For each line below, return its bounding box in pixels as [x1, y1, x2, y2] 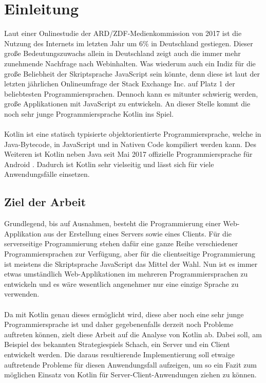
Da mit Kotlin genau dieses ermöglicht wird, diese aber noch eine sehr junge [4, 308, 244, 319]
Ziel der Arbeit [4, 194, 86, 210]
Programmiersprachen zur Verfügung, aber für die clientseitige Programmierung [4, 248, 256, 259]
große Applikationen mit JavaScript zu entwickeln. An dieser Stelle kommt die [4, 98, 251, 109]
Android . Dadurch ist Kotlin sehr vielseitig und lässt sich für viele [4, 158, 214, 169]
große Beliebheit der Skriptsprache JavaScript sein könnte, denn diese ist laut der [4, 68, 260, 79]
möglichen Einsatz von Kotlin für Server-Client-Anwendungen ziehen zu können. [4, 369, 257, 380]
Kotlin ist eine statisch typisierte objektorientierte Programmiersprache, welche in [4, 129, 261, 139]
